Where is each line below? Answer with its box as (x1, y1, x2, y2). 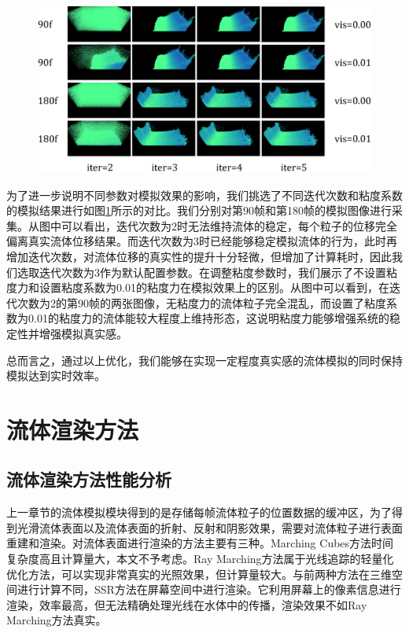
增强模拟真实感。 (39, 325, 127, 341)
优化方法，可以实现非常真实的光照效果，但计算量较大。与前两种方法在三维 (6, 565, 392, 582)
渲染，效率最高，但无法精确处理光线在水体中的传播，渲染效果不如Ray (6, 596, 367, 613)
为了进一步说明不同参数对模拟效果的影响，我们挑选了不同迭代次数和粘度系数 (6, 186, 403, 203)
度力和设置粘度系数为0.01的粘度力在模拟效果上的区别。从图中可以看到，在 (6, 279, 389, 296)
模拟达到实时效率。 (6, 367, 105, 384)
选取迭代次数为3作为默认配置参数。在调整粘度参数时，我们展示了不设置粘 (17, 263, 397, 280)
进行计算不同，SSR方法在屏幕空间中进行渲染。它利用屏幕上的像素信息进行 (17, 581, 401, 598)
